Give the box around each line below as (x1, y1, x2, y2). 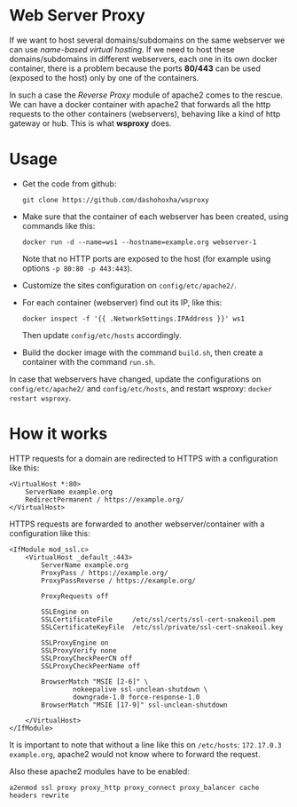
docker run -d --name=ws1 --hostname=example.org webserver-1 (21, 237, 257, 247)
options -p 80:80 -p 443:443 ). (21, 263, 133, 273)
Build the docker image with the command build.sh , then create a (21, 347, 263, 358)
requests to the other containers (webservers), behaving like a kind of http (9, 108, 281, 119)
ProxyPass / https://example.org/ (41, 568, 168, 577)
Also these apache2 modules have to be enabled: (9, 765, 191, 777)
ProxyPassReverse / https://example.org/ (41, 576, 197, 585)
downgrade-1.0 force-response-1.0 (72, 692, 200, 701)
